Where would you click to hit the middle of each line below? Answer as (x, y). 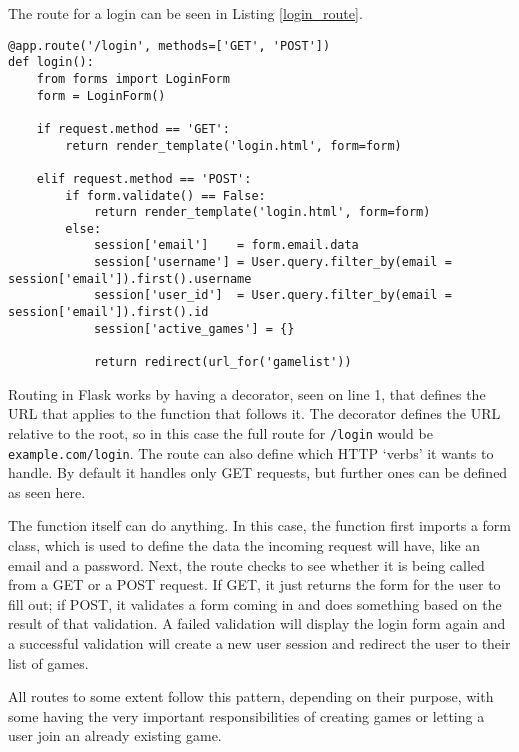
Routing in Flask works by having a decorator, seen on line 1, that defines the (247, 393)
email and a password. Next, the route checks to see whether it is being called (246, 564)
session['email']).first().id (108, 312)
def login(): (51, 62)
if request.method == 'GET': (133, 128)
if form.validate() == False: (165, 195)
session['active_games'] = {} (194, 328)
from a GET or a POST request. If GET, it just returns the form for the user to (254, 584)
